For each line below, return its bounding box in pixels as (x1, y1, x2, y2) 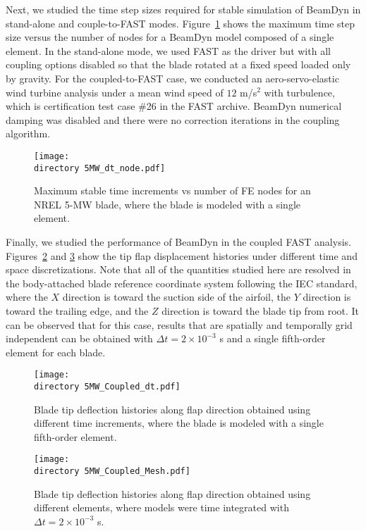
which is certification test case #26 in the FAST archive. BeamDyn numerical (6, 99, 342, 113)
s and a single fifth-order (219, 331, 326, 346)
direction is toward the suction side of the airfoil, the (62, 289, 291, 304)
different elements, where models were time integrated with (34, 500, 289, 515)
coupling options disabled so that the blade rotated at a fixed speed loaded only (6, 57, 351, 72)
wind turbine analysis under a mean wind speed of (6, 85, 224, 99)
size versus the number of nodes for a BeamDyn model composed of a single (6, 30, 334, 44)
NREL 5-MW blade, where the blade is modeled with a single (34, 196, 300, 211)
